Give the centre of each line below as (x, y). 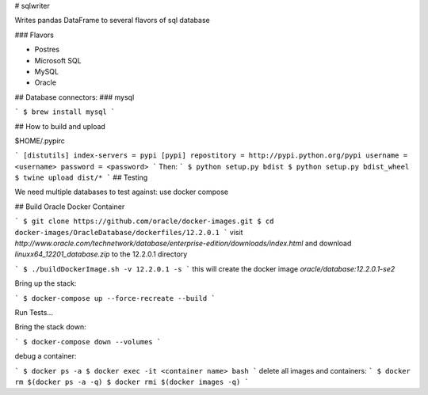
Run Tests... (34, 312)
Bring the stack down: (50, 327)
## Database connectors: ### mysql (75, 97)
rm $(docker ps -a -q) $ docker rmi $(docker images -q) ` (132, 382)
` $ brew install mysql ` (65, 112)
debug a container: (46, 356)
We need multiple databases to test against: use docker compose (122, 192)
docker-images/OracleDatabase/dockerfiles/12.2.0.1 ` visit (129, 232)
